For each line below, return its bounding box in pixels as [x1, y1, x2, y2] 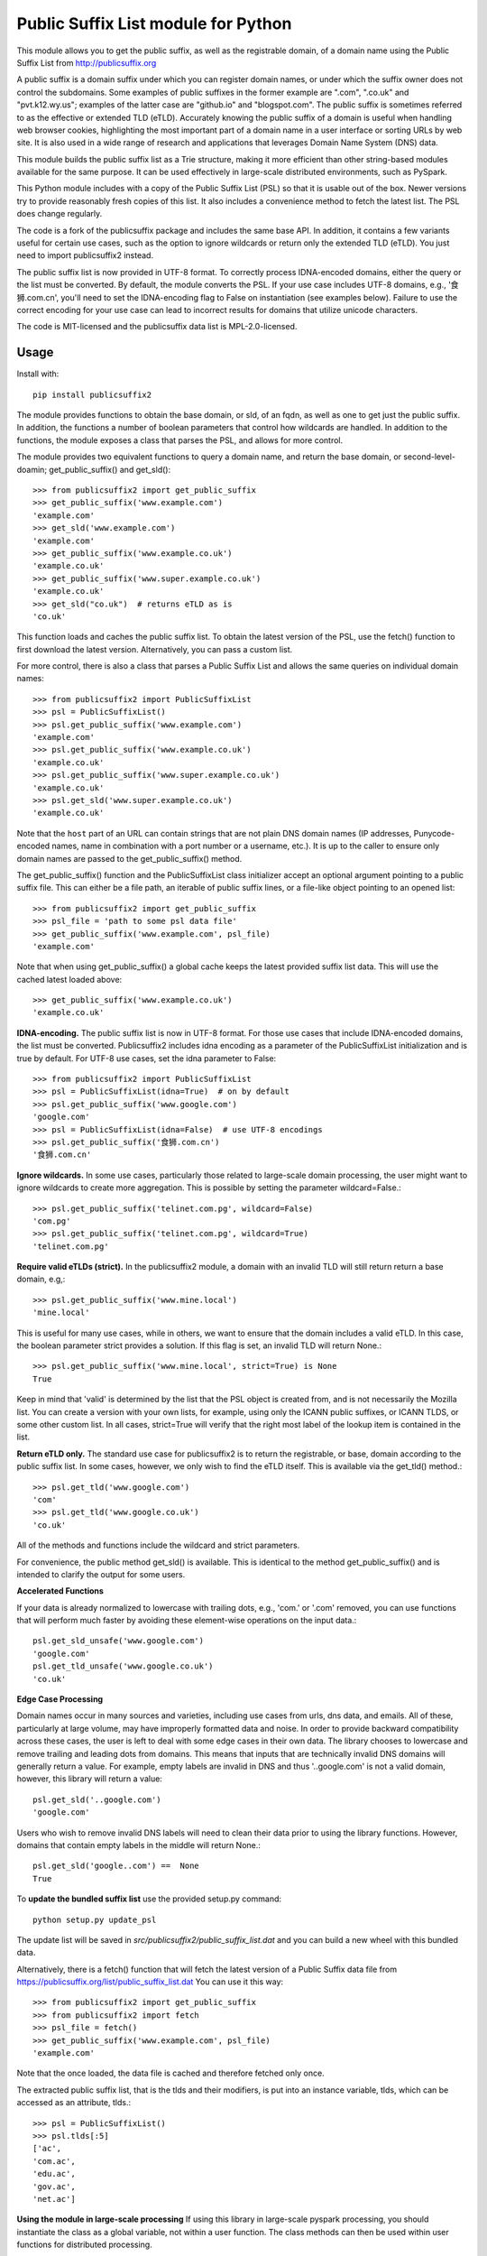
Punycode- [413, 828, 455, 838]
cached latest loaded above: [16, 974, 123, 985]
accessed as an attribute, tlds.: [16, 2097, 131, 2108]
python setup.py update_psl [32, 1914, 157, 1925]
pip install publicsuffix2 [32, 389, 152, 400]
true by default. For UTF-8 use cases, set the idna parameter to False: [16, 1052, 277, 1064]
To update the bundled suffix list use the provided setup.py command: [16, 1893, 282, 1904]
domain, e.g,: [16, 1273, 66, 1285]
